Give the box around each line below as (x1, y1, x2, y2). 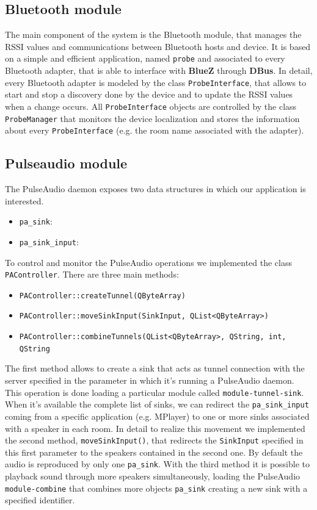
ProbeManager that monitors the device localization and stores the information (5, 112, 300, 124)
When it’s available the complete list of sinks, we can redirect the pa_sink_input (5, 398, 309, 411)
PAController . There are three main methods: (5, 268, 179, 281)
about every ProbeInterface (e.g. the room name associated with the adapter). (5, 124, 304, 137)
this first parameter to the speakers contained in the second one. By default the (5, 445, 303, 458)
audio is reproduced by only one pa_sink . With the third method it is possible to (5, 458, 310, 470)
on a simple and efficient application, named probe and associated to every (5, 52, 285, 65)
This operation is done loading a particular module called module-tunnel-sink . (5, 386, 304, 398)
